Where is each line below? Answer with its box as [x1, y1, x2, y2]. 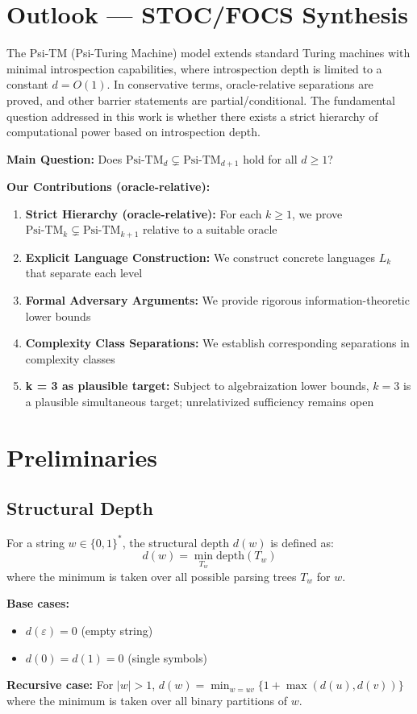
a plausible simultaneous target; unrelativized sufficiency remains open [25, 392, 374, 409]
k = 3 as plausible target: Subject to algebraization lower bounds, [25, 377, 369, 394]
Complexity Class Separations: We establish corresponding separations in [25, 334, 410, 351]
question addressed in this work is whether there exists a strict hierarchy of [6, 107, 378, 124]
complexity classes [25, 350, 115, 367]
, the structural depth [122, 533, 230, 550]
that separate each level [25, 264, 143, 281]
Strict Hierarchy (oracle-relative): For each [25, 205, 262, 222]
